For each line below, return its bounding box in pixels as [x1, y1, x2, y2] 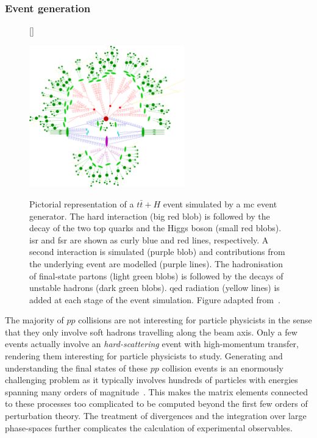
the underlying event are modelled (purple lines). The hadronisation [29, 257, 283, 270]
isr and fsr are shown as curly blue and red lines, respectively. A [29, 233, 269, 246]
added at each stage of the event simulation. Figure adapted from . [29, 293, 280, 306]
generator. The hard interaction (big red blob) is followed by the [29, 209, 270, 222]
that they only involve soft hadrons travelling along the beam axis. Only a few [5, 325, 297, 338]
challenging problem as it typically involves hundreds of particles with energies [5, 373, 298, 386]
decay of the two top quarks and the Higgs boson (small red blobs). [29, 221, 282, 234]
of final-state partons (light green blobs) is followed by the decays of [29, 269, 283, 282]
